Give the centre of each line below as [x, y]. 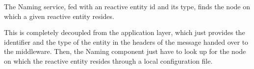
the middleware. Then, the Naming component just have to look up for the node [125, 51]
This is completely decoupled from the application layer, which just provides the [125, 32]
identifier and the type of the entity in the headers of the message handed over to [126, 42]
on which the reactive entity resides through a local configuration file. [108, 60]
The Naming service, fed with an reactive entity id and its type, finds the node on [127, 6]
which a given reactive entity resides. [59, 16]
